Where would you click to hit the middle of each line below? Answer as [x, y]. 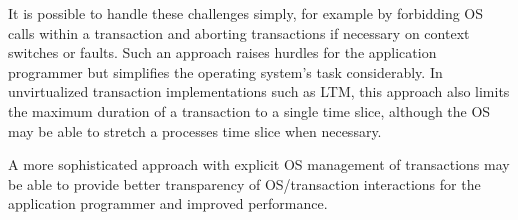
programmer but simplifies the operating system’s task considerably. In [225, 71]
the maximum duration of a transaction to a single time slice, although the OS [249, 110]
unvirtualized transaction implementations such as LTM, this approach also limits [259, 91]
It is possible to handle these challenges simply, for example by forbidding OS [246, 13]
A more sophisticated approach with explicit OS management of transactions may [259, 164]
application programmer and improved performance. [168, 203]
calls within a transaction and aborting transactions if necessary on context [239, 32]
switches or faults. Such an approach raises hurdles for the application [222, 52]
